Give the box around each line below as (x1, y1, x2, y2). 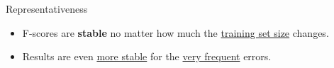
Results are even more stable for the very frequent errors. (22, 49, 272, 64)
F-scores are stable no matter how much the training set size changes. (22, 25, 329, 40)
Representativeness (6, 1, 88, 16)
